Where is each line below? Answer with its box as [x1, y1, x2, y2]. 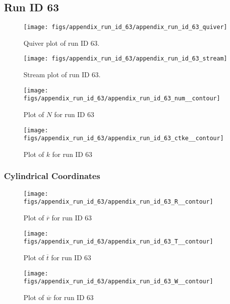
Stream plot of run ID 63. [24, 69, 101, 80]
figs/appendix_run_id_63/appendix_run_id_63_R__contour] [24, 198, 213, 206]
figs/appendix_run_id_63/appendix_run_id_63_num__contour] [24, 95, 220, 102]
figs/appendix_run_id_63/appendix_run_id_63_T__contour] [24, 238, 213, 245]
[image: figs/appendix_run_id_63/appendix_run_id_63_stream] [24, 55, 228, 62]
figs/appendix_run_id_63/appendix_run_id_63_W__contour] [24, 278, 213, 285]
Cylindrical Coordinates [4, 170, 101, 182]
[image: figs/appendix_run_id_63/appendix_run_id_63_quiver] [24, 24, 228, 31]
